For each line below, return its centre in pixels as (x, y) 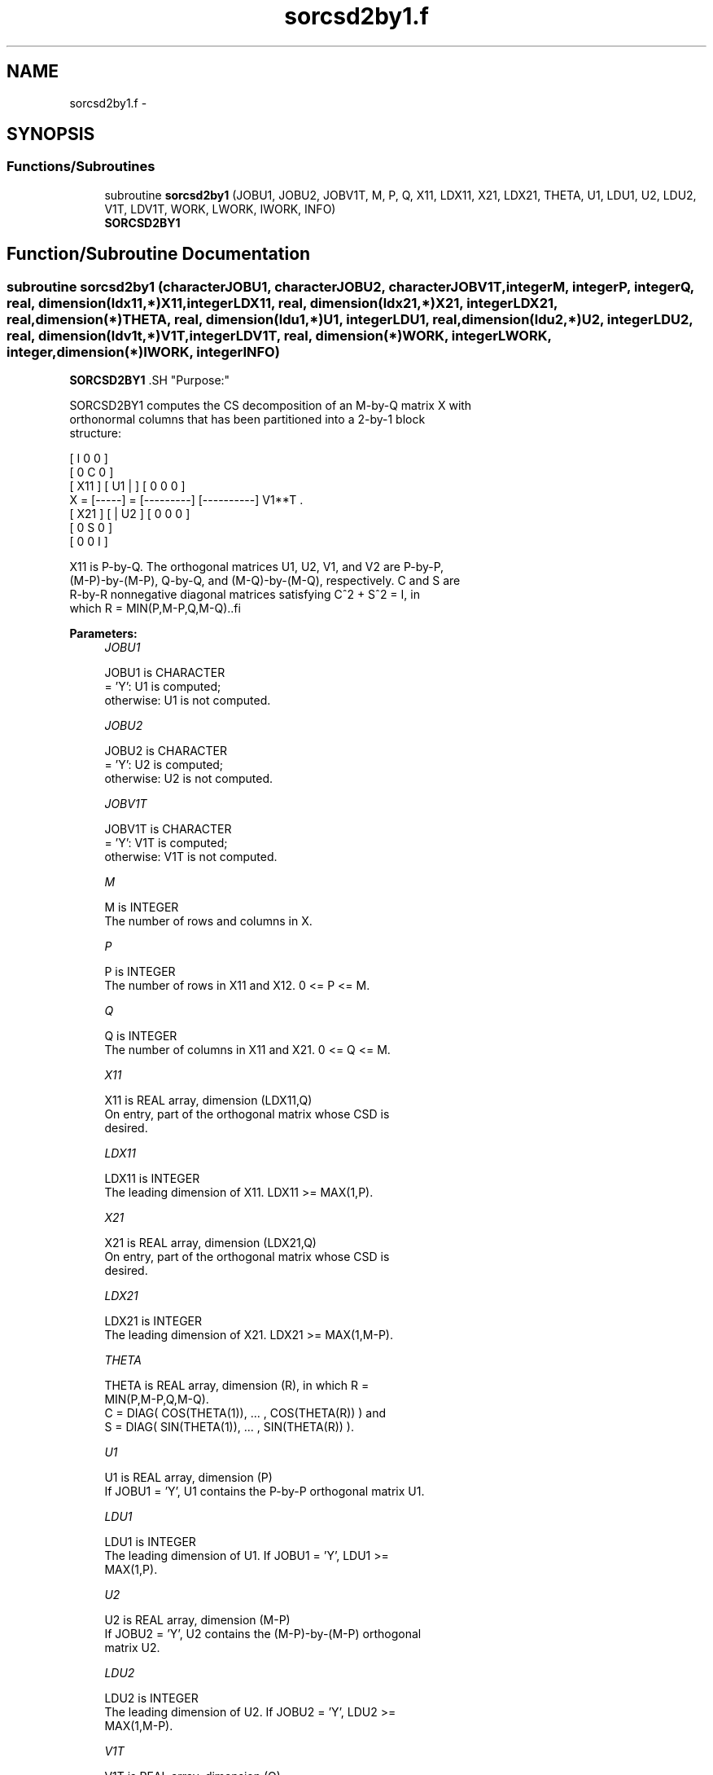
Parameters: (103, 634)
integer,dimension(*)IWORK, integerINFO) (143, 351)
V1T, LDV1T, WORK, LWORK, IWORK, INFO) (220, 209)
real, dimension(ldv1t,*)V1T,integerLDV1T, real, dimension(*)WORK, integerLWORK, (279, 335)
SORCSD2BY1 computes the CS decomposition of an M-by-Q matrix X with (271, 406)
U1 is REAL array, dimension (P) (188, 1478)
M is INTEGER (142, 907)
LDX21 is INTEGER (153, 1321)
